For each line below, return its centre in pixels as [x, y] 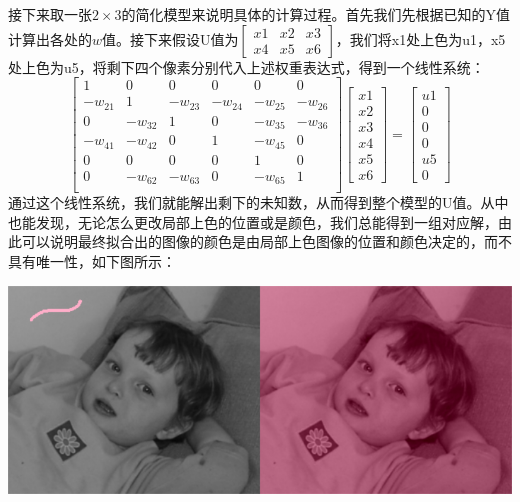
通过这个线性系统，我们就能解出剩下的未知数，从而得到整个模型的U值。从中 [258, 202]
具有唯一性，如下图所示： [92, 261]
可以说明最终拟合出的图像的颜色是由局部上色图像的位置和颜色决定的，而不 [266, 241]
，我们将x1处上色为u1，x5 [420, 38]
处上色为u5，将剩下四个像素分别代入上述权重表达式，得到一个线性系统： [246, 66]
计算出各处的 [50, 38]
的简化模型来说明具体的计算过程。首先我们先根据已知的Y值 [316, 14]
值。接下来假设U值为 [170, 38]
